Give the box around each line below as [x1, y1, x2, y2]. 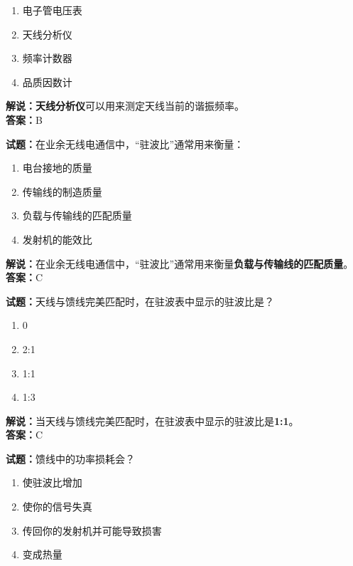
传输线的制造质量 [22, 184, 102, 199]
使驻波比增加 [22, 475, 82, 490]
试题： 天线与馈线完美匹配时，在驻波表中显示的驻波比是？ [6, 293, 274, 308]
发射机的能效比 [22, 231, 92, 246]
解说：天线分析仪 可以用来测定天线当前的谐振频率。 [6, 98, 244, 113]
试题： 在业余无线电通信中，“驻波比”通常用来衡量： [6, 136, 244, 151]
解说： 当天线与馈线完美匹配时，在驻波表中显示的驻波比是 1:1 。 [6, 413, 299, 428]
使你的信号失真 [22, 499, 92, 514]
